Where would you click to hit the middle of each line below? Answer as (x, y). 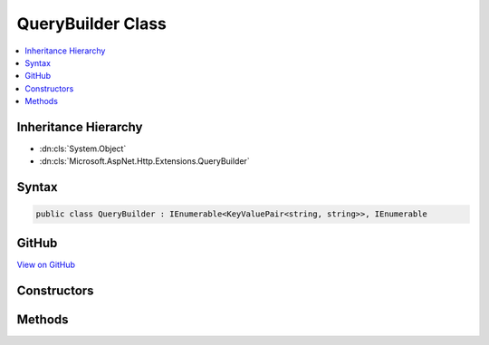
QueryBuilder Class (92, 24)
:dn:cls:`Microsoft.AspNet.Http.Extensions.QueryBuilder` (144, 161)
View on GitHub (46, 264)
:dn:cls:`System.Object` (83, 149)
